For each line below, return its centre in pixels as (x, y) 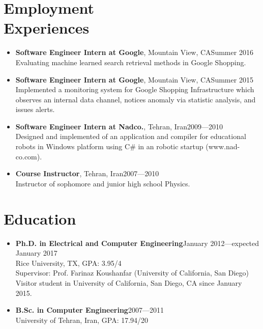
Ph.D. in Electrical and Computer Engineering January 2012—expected (137, 243)
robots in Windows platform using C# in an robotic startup (109, 146)
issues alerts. (35, 109)
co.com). (29, 156)
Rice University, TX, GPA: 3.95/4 (68, 263)
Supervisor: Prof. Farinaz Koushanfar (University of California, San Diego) (132, 273)
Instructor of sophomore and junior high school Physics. (103, 183)
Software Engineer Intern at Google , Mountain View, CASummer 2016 (134, 52)
